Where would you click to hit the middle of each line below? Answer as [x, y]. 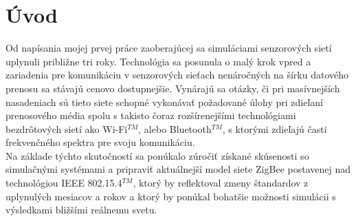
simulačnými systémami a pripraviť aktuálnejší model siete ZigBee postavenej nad [178, 169]
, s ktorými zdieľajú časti [275, 128]
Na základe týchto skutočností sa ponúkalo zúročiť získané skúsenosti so [157, 155]
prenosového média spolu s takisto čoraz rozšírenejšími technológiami [151, 115]
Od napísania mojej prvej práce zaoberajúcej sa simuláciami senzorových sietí [169, 48]
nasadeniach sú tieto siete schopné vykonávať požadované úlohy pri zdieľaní [164, 102]
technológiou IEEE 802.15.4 [64, 183]
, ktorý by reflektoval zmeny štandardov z [221, 183]
